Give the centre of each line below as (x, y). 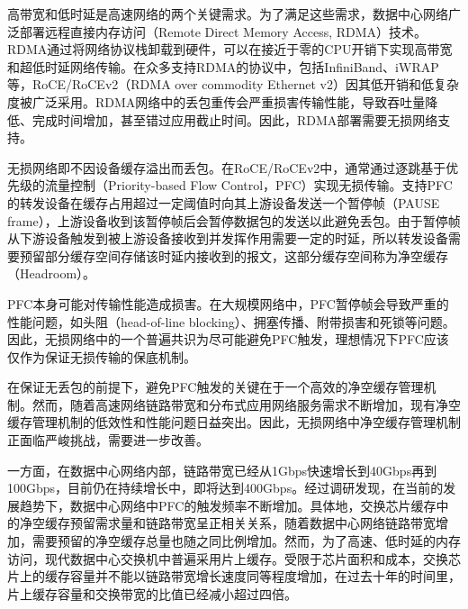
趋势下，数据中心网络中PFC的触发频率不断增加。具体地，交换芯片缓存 (228, 505)
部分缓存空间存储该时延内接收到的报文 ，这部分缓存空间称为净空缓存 (246, 255)
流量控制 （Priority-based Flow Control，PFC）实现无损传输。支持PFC (248, 185)
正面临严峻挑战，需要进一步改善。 (108, 440)
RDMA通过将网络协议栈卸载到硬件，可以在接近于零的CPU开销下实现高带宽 (230, 49)
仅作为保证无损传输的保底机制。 (102, 356)
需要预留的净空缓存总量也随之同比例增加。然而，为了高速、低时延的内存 (246, 541)
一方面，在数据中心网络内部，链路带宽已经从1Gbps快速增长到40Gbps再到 (222, 470)
